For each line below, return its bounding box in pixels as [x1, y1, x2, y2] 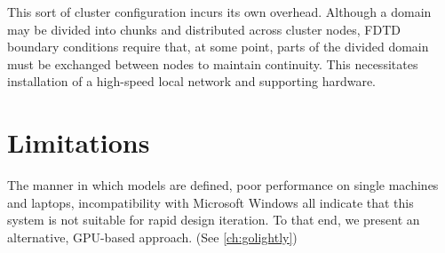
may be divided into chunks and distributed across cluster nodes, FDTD [7, 20, 401, 38]
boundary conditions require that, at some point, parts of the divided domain [7, 37, 429, 56]
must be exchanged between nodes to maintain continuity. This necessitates [7, 54, 418, 73]
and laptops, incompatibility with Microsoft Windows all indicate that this [7, 193, 414, 211]
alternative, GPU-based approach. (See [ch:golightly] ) [7, 227, 298, 246]
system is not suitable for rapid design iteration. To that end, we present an [7, 210, 420, 229]
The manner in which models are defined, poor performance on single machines [7, 176, 439, 194]
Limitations [7, 124, 150, 161]
